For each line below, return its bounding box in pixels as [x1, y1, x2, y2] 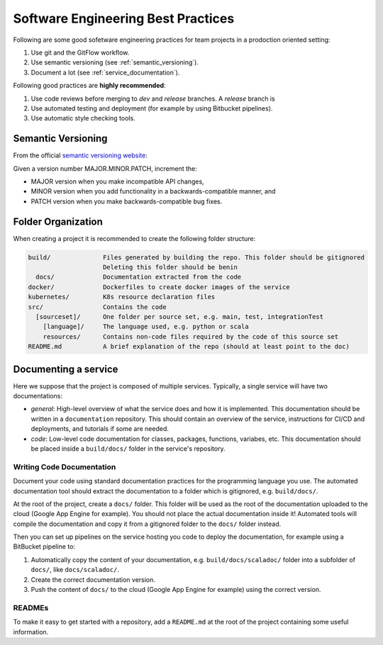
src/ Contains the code [28, 303, 167, 311]
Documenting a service [13, 363, 118, 375]
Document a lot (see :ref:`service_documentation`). [30, 68, 180, 77]
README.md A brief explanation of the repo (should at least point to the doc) [28, 342, 350, 351]
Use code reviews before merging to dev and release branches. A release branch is [30, 94, 276, 103]
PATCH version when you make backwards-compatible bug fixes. [30, 197, 223, 206]
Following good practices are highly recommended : [13, 82, 166, 90]
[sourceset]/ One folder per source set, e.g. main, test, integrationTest [35, 313, 324, 320]
